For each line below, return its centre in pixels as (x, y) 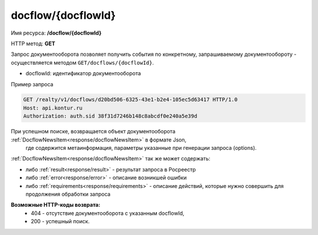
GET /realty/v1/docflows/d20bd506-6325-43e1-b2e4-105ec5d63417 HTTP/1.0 (130, 100)
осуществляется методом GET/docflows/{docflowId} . (82, 62)
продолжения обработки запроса (68, 194)
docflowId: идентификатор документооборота (83, 73)
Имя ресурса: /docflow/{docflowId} (56, 33)
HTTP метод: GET (33, 43)
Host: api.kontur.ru (53, 108)
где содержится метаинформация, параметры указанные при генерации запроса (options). (141, 148)
